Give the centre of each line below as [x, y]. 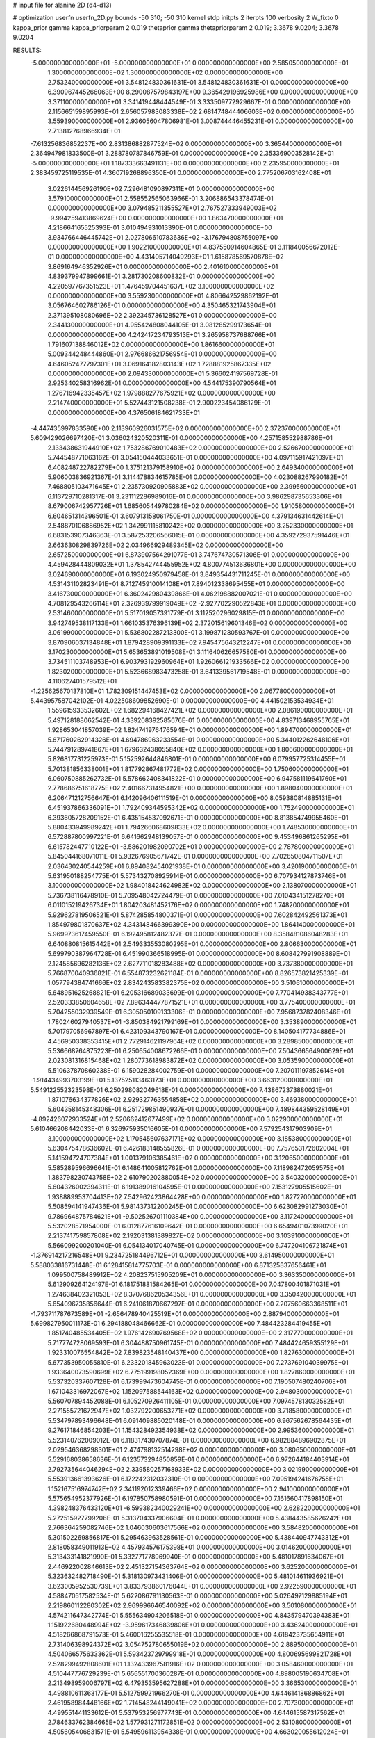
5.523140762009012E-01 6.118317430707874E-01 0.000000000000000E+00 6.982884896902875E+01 [197, 1440]
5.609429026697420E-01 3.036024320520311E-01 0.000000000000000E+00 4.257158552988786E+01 [181, 438]
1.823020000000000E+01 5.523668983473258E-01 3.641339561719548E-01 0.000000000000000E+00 [199, 672]
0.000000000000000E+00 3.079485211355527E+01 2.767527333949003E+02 [162, 208]
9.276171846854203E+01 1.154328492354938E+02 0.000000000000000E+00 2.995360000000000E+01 [201, 1430]
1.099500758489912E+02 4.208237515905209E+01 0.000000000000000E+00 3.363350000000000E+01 [201, 1275]
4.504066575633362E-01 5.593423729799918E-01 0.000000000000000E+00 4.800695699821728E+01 [199, 1654]
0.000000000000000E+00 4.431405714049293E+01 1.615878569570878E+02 [170, 257]
